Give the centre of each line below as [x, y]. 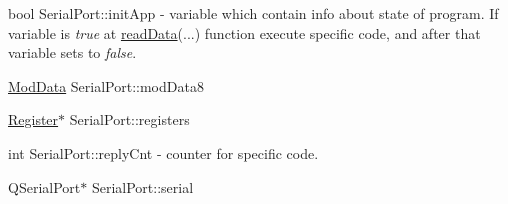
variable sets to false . [72, 52]
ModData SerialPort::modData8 [106, 85]
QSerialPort [44, 186]
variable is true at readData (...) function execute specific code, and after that [244, 32]
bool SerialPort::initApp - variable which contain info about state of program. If [253, 13]
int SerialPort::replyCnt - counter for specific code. [163, 152]
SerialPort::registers [129, 119]
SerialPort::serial [142, 186]
